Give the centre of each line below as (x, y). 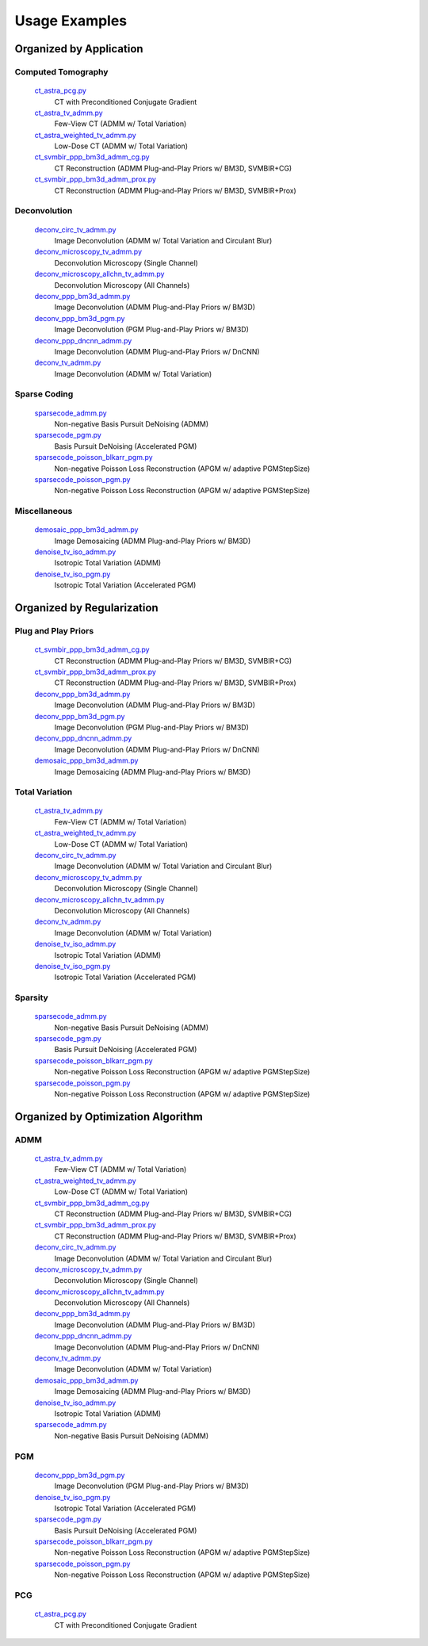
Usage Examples (71, 21)
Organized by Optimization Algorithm (109, 1117)
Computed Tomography (61, 71)
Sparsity (32, 997)
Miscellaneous (44, 511)
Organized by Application (79, 49)
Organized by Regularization (86, 608)
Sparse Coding (44, 394)
